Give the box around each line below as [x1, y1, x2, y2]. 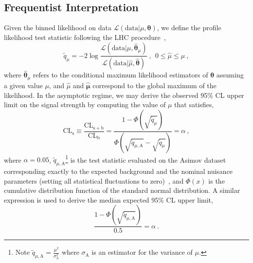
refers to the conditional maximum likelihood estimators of [33, 70, 208, 80]
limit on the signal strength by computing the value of [4, 99, 166, 110]
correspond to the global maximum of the [92, 80, 217, 90]
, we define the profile [157, 22, 221, 33]
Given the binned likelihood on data [4, 22, 112, 33]
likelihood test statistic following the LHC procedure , [4, 32, 166, 42]
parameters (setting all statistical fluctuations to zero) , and [4, 175, 184, 186]
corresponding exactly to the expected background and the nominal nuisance [4, 166, 233, 176]
